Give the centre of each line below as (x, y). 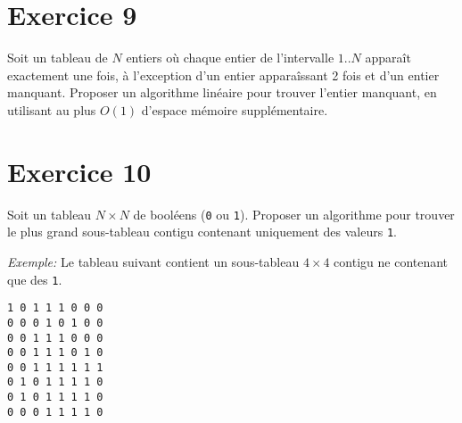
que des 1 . (35, 279)
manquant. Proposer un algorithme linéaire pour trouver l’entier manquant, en (222, 92)
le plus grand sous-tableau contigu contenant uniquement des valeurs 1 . (202, 232)
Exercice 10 (79, 171)
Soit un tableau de (58, 58)
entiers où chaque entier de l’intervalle (230, 58)
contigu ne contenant (391, 261)
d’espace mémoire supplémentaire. (235, 109)
